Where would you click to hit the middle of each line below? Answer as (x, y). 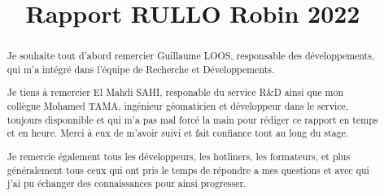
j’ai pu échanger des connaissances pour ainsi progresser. (127, 183)
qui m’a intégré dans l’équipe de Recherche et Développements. (141, 69)
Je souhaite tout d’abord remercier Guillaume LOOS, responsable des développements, (191, 56)
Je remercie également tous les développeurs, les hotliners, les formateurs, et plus (179, 156)
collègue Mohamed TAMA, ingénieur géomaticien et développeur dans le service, (178, 106)
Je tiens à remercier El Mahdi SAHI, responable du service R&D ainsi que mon (175, 92)
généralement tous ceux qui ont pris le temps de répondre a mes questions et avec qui (188, 170)
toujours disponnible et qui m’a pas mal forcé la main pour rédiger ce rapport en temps (192, 119)
